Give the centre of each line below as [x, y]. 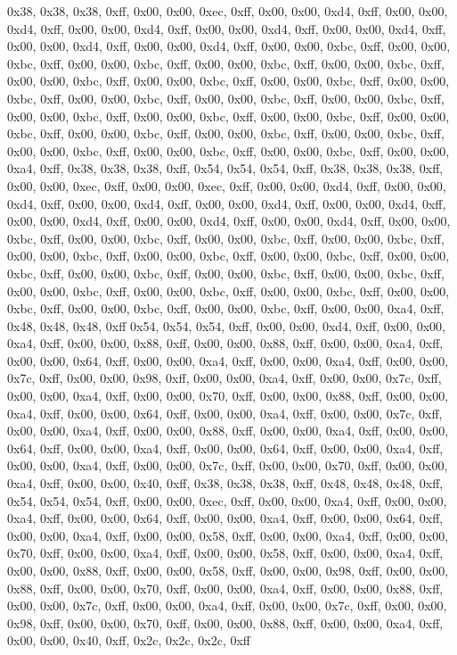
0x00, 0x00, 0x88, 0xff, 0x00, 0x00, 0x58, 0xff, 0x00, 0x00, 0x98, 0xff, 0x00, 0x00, [228, 570]
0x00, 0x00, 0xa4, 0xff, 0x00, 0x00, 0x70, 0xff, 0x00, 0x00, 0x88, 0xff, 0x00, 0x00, [228, 396]
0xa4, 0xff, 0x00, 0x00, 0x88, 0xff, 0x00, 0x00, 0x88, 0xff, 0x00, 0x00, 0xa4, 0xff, [225, 343]
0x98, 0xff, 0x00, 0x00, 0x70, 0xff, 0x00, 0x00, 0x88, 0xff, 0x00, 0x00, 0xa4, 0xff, [225, 622]
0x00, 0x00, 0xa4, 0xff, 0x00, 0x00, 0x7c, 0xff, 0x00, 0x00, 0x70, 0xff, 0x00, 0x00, [228, 465]
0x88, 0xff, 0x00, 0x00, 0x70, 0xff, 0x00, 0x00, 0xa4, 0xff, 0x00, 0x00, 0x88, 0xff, [225, 588]
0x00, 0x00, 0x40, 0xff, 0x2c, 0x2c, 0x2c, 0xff [129, 640]
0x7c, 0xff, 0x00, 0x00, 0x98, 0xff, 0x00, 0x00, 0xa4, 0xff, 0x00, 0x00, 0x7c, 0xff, [224, 378]
